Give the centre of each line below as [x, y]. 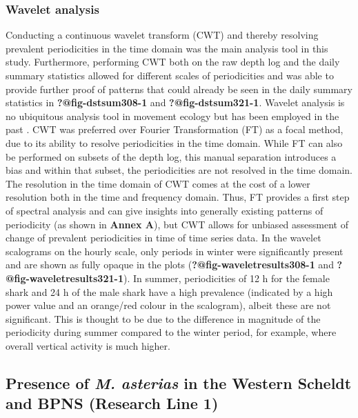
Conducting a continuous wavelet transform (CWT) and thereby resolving [162, 35]
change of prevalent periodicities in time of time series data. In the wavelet [163, 238]
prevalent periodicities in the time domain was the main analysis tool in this [167, 48]
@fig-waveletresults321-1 [64, 278]
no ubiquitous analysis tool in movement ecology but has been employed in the [172, 116]
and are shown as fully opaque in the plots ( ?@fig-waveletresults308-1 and [170, 265]
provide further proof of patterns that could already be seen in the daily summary [179, 89]
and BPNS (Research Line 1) [112, 403]
